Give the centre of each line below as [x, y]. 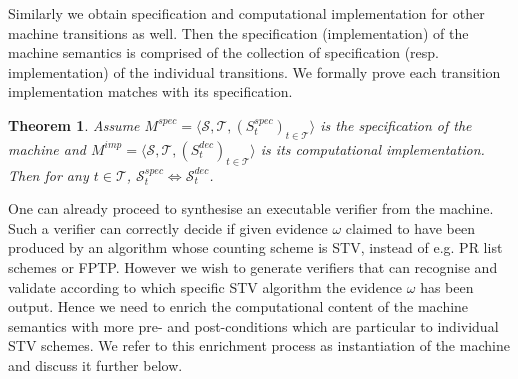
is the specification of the [396, 124]
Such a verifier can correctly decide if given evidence [168, 227]
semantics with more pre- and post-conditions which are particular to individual [253, 325]
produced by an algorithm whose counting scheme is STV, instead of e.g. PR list [255, 247]
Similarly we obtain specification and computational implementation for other [246, 13]
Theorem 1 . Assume [74, 124]
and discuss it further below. [95, 364]
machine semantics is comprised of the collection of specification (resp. [223, 52]
